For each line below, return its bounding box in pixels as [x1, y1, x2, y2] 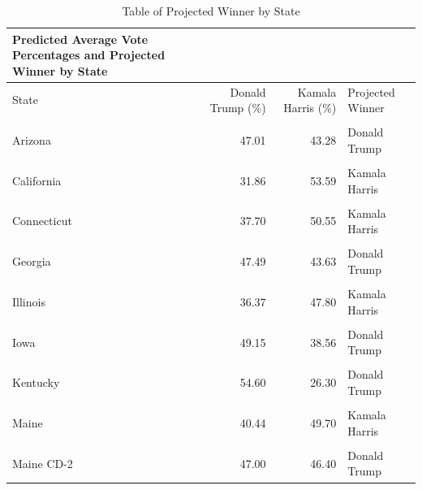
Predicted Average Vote [12, 30, 149, 47]
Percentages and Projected [12, 46, 166, 63]
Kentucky [12, 374, 60, 391]
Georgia [12, 253, 51, 270]
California [12, 171, 62, 189]
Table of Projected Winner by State [122, 2, 300, 19]
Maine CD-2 [12, 454, 73, 471]
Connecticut [12, 212, 72, 229]
